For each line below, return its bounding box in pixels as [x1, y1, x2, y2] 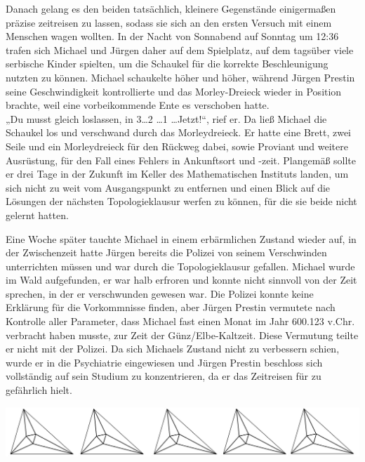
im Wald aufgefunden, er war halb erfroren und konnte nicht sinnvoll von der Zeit [6, 272, 357, 287]
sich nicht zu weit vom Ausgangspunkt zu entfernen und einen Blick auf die [6, 180, 331, 194]
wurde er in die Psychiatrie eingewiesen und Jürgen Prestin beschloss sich [6, 355, 323, 369]
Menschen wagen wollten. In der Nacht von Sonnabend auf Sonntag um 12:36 [6, 29, 339, 44]
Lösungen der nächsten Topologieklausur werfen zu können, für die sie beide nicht [6, 194, 357, 209]
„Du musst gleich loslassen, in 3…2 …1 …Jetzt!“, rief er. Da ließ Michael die [6, 111, 327, 126]
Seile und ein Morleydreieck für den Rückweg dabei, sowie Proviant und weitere [6, 138, 348, 153]
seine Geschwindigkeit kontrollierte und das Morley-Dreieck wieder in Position [6, 84, 342, 98]
